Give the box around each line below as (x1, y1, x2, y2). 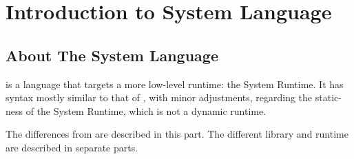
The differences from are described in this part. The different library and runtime (6, 127, 348, 141)
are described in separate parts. (6, 140, 138, 154)
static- (315, 90, 342, 105)
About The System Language (6, 44, 218, 65)
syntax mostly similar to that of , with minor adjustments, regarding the (6, 90, 313, 105)
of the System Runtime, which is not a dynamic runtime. (25, 103, 267, 118)
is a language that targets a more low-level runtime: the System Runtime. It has (6, 76, 344, 91)
